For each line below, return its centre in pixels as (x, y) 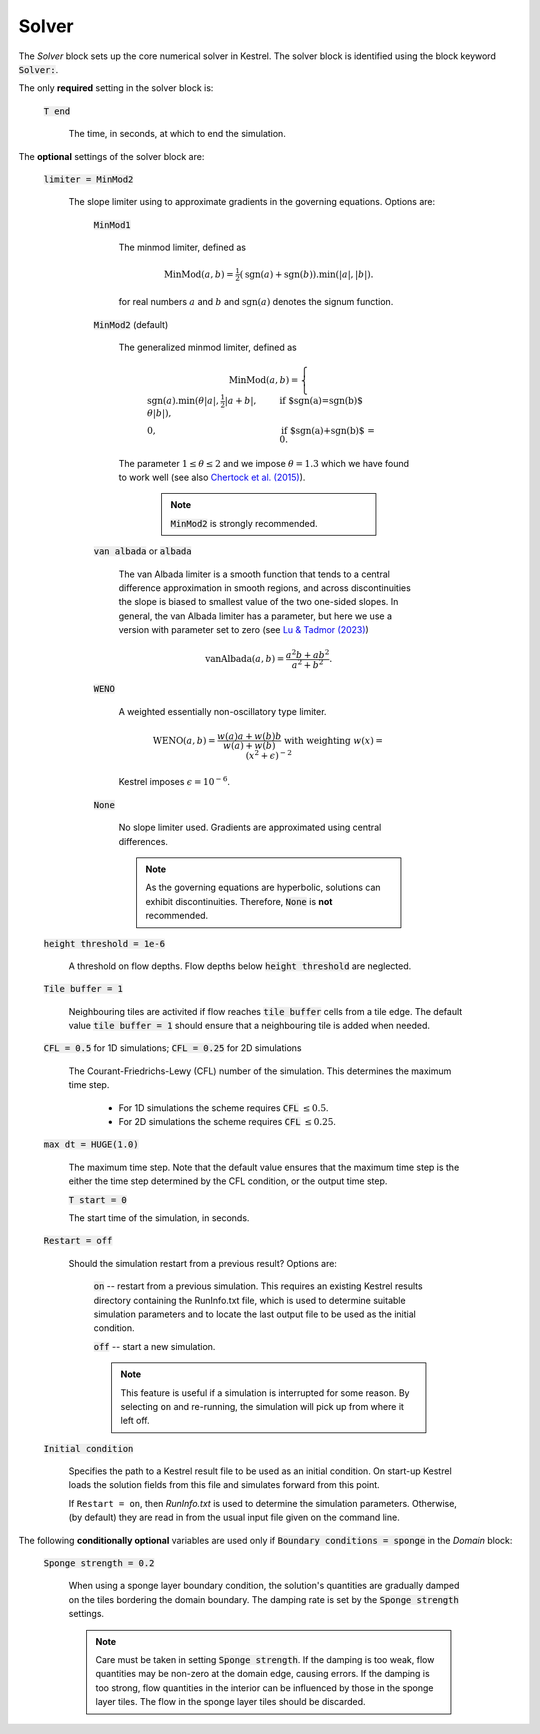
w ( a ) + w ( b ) (249, 746)
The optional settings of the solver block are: (111, 156)
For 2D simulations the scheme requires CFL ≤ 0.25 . (227, 1122)
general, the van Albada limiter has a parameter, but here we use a (255, 616)
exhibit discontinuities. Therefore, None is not (239, 901)
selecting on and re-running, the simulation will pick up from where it (262, 1406)
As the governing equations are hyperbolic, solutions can (263, 887)
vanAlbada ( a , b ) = (245, 659)
